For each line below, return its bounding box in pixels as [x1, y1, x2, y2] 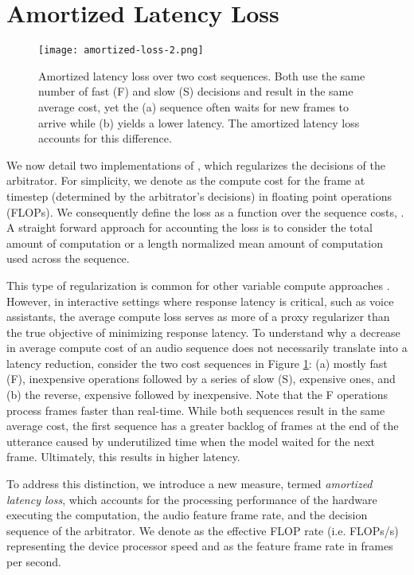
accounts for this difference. [38, 130, 172, 147]
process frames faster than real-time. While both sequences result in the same [6, 401, 385, 418]
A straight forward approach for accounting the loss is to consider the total [6, 219, 373, 236]
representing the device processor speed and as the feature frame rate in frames [6, 538, 393, 554]
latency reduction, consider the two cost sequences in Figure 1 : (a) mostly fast [6, 354, 388, 371]
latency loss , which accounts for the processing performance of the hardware [6, 491, 377, 507]
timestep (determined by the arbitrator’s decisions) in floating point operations [6, 187, 393, 204]
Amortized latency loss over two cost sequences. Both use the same [38, 67, 365, 84]
